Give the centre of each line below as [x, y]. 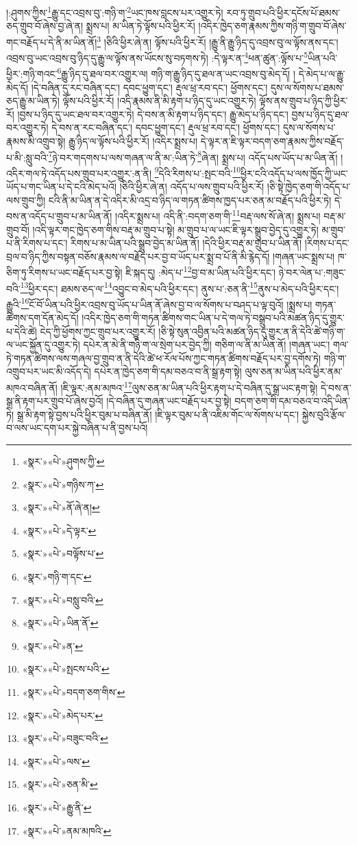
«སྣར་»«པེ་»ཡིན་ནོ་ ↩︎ [60, 623]
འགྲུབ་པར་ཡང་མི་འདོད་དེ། [49, 371]
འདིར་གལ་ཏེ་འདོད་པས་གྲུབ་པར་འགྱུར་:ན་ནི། [79, 173]
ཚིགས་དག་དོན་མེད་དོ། [42, 318]
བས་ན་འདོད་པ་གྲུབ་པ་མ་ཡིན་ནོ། [59, 215]
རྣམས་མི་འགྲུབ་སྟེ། [36, 140]
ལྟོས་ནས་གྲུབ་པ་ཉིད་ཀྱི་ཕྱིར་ [304, 101]
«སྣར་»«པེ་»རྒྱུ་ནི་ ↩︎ [57, 807]
